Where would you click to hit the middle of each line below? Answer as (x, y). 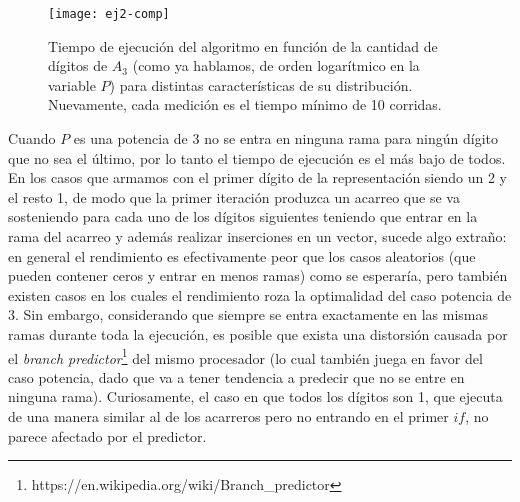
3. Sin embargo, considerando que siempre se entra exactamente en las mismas (248, 314)
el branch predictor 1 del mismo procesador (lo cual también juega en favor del (245, 356)
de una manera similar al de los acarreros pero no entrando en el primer (228, 416)
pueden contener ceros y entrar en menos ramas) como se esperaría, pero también (258, 275)
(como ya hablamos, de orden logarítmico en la (276, 65)
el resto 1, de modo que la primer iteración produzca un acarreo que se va (234, 196)
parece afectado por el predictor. (107, 435)
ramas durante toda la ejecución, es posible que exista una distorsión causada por (258, 333)
